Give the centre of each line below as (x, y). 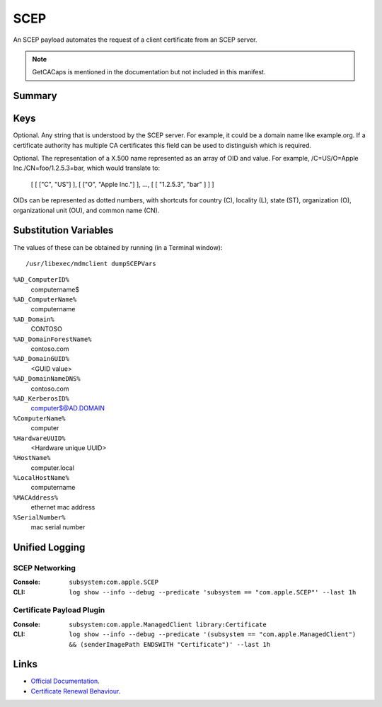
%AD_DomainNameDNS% (47, 379)
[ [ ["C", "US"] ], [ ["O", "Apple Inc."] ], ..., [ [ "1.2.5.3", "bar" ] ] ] (123, 184)
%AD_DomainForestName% (52, 339)
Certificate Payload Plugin (59, 610)
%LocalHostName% (41, 478)
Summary (35, 96)
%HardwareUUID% (40, 438)
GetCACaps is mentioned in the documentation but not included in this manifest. (149, 72)
